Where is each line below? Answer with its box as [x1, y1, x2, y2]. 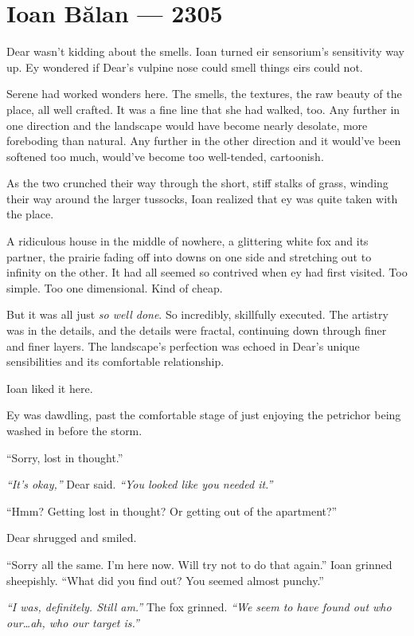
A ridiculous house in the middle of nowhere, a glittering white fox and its [6, 233, 369, 249]
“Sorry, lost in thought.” [6, 449, 123, 465]
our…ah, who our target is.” [6, 614, 139, 630]
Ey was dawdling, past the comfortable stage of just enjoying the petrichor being [6, 406, 401, 423]
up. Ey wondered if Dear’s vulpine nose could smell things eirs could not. [6, 58, 363, 75]
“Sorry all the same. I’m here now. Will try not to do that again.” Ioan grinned [6, 556, 393, 572]
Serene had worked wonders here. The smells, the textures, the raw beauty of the [6, 85, 402, 102]
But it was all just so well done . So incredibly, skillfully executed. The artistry [6, 306, 389, 323]
